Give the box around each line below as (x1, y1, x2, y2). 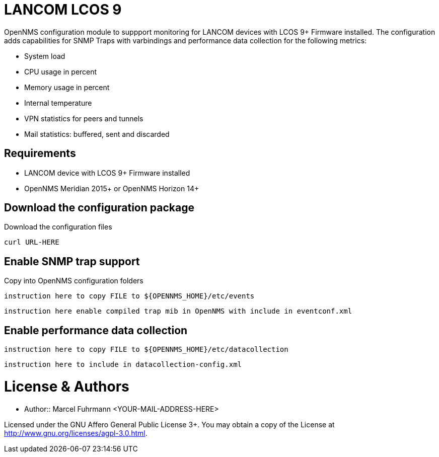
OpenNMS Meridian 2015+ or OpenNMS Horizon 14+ (24, 184, 199, 193)
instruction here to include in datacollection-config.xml (4, 360, 242, 369)
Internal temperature (24, 98, 92, 107)
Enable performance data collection (4, 324, 188, 337)
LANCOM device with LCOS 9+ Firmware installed (24, 168, 190, 177)
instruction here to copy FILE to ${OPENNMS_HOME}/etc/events (4, 292, 255, 300)
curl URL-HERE (4, 238, 59, 247)
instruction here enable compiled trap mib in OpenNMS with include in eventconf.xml (4, 307, 352, 316)
